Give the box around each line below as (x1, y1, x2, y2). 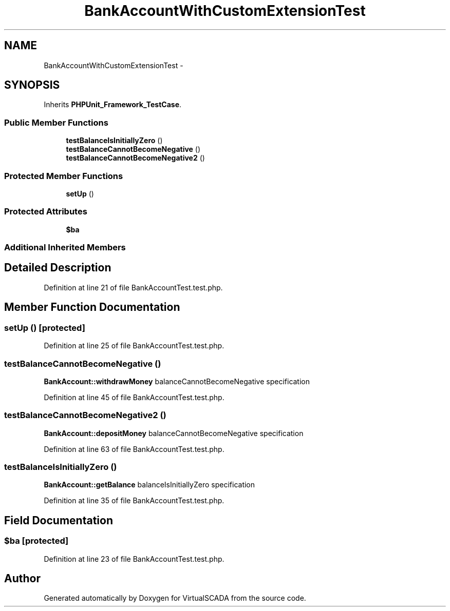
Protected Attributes (4, 206, 87, 217)
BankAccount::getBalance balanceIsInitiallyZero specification (44, 480, 255, 489)
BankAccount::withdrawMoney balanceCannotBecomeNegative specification (44, 377, 310, 386)
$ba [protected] (4, 536, 69, 546)
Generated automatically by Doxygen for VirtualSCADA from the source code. (44, 594, 306, 603)
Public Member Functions (4, 117, 108, 128)
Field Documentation (4, 514, 113, 527)
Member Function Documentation (4, 301, 180, 314)
